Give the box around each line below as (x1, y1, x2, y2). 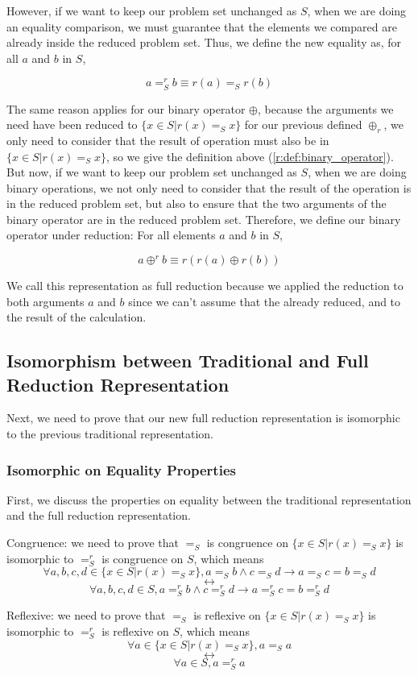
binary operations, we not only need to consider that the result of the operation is (6, 179, 412, 196)
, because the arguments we (258, 100, 394, 117)
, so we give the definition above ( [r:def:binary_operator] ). (106, 147, 394, 164)
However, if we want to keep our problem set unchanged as (6, 2, 297, 19)
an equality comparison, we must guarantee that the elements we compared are (6, 18, 397, 35)
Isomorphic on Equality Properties (6, 459, 236, 479)
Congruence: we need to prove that (6, 534, 179, 551)
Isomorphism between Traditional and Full (6, 348, 369, 373)
